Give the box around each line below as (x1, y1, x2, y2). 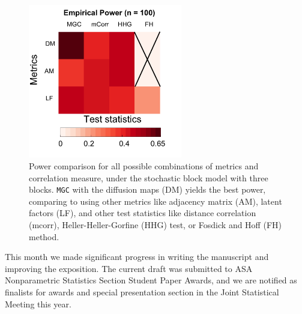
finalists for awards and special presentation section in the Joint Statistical (5, 285, 279, 298)
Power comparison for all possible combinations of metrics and (29, 159, 259, 172)
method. (29, 230, 59, 243)
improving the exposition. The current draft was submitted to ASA (5, 262, 253, 274)
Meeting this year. (5, 297, 71, 310)
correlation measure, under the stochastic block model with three (29, 171, 268, 184)
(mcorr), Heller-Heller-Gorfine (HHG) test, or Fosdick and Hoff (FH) (29, 219, 282, 231)
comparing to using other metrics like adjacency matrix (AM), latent (29, 195, 282, 207)
